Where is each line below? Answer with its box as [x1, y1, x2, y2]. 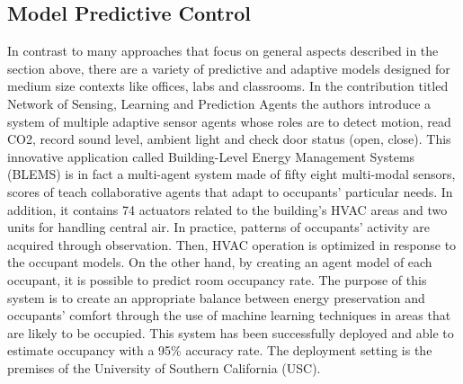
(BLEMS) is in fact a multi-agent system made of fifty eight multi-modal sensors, [7, 165, 456, 183]
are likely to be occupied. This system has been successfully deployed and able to [7, 323, 454, 342]
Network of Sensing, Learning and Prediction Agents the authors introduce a [7, 94, 432, 112]
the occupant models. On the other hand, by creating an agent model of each [7, 253, 432, 272]
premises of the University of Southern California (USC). [7, 358, 321, 377]
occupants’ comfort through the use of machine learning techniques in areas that [7, 306, 451, 325]
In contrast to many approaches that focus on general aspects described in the [7, 41, 439, 60]
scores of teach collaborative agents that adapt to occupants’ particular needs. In [7, 182, 453, 201]
